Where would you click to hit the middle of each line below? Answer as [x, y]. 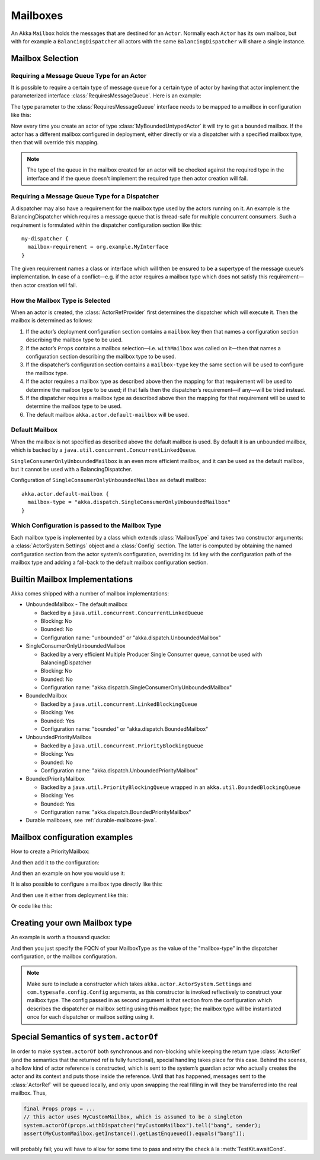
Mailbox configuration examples [72, 837]
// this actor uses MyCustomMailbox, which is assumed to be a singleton [133, 1117]
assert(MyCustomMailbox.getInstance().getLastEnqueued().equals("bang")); [135, 1134]
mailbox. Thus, [29, 1093]
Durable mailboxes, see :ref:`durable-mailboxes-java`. [91, 820]
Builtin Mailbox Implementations [72, 579]
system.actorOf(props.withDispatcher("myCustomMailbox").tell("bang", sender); [142, 1125]
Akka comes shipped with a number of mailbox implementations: [90, 593]
